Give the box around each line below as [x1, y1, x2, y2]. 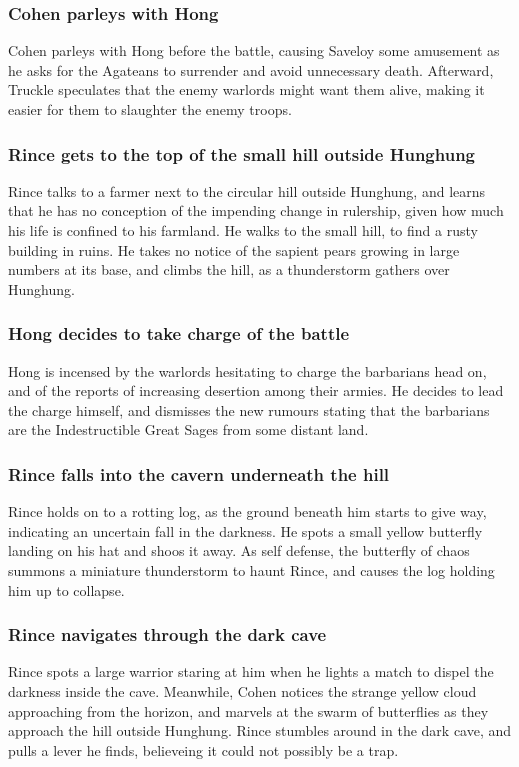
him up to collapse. [8, 579, 125, 600]
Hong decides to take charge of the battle [8, 321, 350, 346]
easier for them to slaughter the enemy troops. [8, 99, 292, 119]
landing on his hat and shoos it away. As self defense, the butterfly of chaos [8, 540, 470, 561]
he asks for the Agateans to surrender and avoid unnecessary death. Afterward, [8, 59, 494, 80]
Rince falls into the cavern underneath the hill [8, 461, 390, 486]
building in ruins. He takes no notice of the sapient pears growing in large [8, 239, 460, 260]
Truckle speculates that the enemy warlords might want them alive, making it [8, 79, 485, 100]
